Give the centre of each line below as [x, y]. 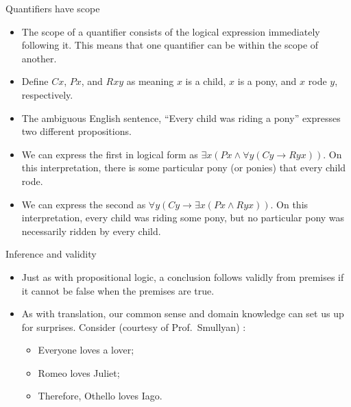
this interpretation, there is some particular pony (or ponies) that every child [184, 168]
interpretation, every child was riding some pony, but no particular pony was [183, 218]
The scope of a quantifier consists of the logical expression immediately [171, 31]
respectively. [47, 94]
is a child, [206, 81]
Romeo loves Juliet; [79, 372]
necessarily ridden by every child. [91, 231]
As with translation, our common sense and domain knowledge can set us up [183, 313]
